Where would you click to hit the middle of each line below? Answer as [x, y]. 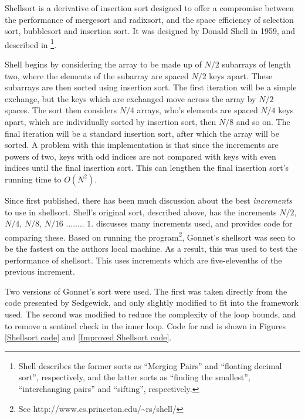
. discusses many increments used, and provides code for [192, 223]
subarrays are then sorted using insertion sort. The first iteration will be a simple [151, 87]
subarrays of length [256, 64]
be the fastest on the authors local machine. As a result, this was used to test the [151, 248]
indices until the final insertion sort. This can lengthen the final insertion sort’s [147, 168]
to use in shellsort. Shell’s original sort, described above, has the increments [141, 212]
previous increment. [40, 271]
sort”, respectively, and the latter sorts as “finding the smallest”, [134, 377]
